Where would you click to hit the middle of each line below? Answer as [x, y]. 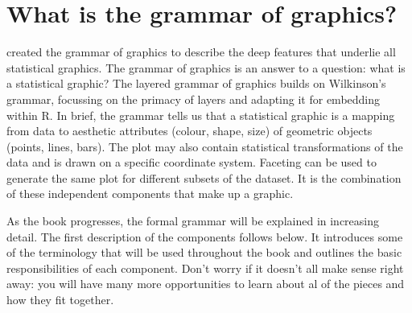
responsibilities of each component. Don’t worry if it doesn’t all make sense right [205, 268]
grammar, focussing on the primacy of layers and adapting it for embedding [194, 99]
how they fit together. [60, 300]
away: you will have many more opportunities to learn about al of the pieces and [206, 284]
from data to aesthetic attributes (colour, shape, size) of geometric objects [190, 131]
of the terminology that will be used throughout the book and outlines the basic [204, 252]
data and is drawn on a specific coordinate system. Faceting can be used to [192, 162]
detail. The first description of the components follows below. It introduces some [205, 236]
